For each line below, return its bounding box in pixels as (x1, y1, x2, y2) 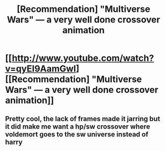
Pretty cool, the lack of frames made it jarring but (5, 114, 161, 123)
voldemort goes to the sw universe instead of (5, 130, 149, 139)
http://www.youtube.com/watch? (11, 53, 154, 64)
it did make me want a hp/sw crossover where (5, 122, 151, 131)
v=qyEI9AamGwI (5, 63, 76, 75)
